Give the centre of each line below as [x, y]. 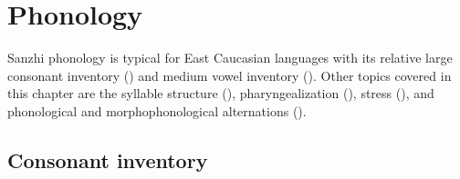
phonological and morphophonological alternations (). [157, 110]
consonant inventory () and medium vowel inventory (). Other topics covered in [230, 75]
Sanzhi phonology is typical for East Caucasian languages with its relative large [230, 58]
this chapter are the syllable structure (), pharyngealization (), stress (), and [221, 93]
